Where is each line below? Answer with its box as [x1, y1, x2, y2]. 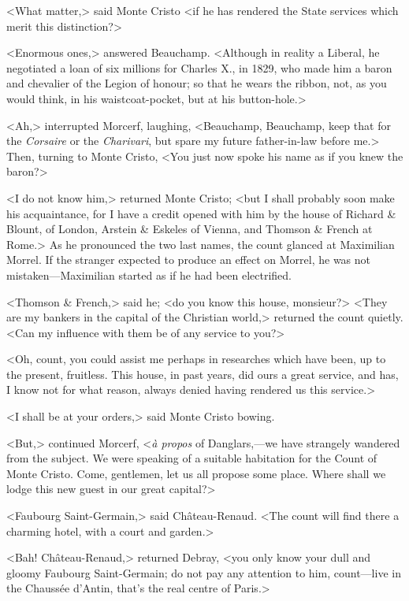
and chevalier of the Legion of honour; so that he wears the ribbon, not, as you [6, 75, 387, 91]
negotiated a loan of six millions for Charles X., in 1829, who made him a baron [6, 59, 392, 76]
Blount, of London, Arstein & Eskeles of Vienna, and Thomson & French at [6, 221, 373, 237]
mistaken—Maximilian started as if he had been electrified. [6, 266, 292, 283]
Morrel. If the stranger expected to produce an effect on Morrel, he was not [6, 251, 371, 268]
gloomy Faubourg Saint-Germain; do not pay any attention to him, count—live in [6, 564, 401, 581]
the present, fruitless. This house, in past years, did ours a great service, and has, [6, 365, 399, 382]
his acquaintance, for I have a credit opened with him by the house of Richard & [6, 205, 396, 221]
